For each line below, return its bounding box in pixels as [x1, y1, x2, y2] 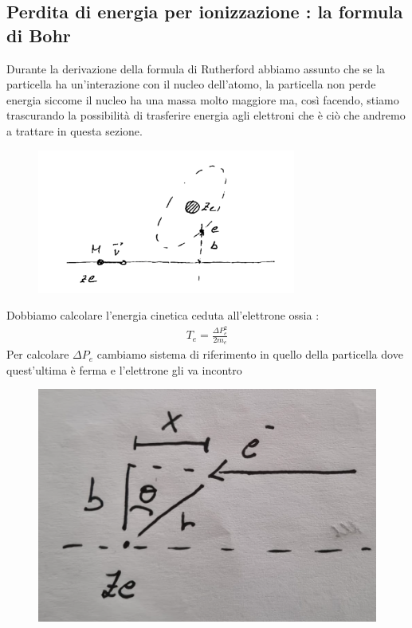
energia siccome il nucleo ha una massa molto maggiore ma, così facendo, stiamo [6, 91, 399, 108]
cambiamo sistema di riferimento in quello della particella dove [96, 346, 403, 363]
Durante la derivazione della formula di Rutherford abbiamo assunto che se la [6, 60, 385, 77]
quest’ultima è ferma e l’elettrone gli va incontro [6, 361, 242, 378]
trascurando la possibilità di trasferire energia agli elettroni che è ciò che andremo [6, 107, 406, 124]
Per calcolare [6, 346, 69, 363]
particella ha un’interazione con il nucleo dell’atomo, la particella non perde [6, 76, 376, 92]
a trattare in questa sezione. [6, 122, 143, 139]
